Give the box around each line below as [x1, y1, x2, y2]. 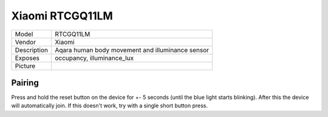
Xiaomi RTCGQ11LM [11, 9, 114, 22]
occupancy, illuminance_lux [55, 53, 134, 62]
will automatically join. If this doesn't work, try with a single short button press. [11, 102, 208, 109]
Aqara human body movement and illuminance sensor [55, 45, 210, 54]
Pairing [11, 78, 39, 88]
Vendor [15, 38, 36, 46]
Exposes [15, 53, 39, 62]
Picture [15, 61, 36, 70]
